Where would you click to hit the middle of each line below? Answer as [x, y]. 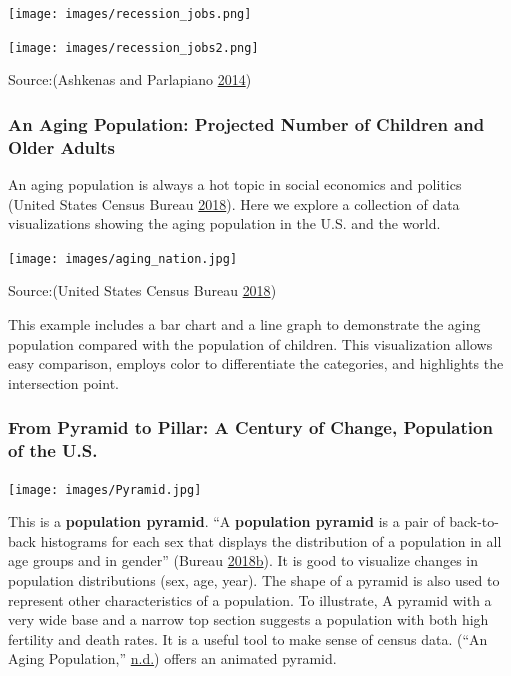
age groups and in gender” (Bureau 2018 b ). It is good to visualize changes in [243, 560]
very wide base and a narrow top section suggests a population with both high [248, 619]
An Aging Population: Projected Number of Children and [246, 123]
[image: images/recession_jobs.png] [130, 14]
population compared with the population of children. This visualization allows [250, 343]
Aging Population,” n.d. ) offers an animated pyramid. [172, 658]
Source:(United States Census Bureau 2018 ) [142, 290]
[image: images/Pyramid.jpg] [105, 489]
